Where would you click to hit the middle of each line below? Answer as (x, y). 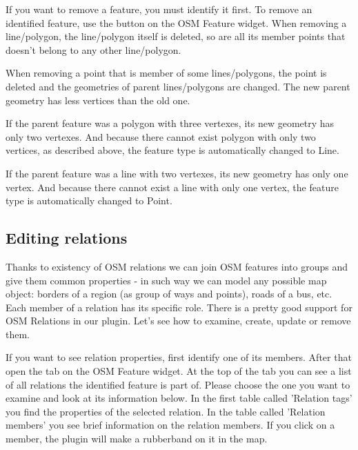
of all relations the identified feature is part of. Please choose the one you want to (178, 384)
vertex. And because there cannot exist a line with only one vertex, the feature (172, 187)
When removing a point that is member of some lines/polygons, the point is (166, 73)
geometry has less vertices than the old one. (98, 100)
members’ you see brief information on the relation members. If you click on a (170, 425)
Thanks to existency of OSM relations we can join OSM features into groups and (177, 266)
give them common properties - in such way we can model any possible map (166, 280)
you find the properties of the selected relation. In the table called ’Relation (166, 411)
